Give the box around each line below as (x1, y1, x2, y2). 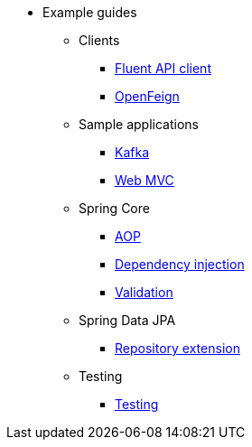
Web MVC (115, 172, 174, 188)
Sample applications (79, 116, 199, 132)
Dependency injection (115, 256, 245, 272)
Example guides (42, 5, 137, 20)
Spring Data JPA (79, 312, 176, 328)
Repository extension (115, 340, 240, 356)
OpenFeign (115, 88, 180, 104)
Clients (79, 33, 120, 48)
